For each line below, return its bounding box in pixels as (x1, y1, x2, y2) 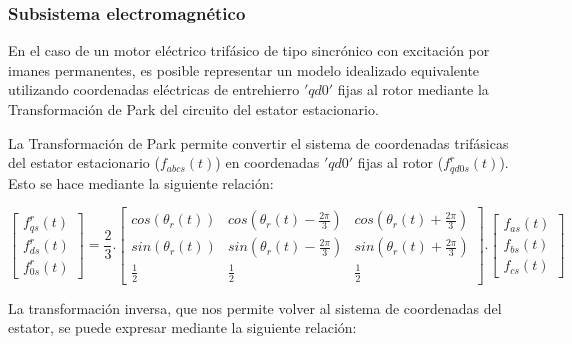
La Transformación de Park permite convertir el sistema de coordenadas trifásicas (8, 132, 509, 153)
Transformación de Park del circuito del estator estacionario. (8, 99, 379, 119)
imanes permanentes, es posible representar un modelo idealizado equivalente (8, 59, 480, 80)
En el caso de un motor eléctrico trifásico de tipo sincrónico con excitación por (8, 40, 490, 61)
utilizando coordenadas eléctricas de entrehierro (8, 79, 300, 100)
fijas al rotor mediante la (337, 79, 489, 100)
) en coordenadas (215, 152, 320, 173)
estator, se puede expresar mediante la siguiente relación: (8, 317, 357, 338)
